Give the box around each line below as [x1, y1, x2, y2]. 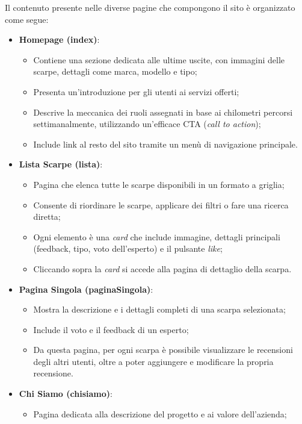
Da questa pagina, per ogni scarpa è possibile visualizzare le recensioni [33, 343, 293, 356]
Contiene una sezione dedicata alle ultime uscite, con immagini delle [33, 53, 285, 66]
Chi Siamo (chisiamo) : [19, 387, 112, 400]
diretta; [33, 210, 61, 223]
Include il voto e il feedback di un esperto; [33, 323, 189, 335]
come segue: [5, 13, 49, 25]
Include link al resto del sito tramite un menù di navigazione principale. [33, 137, 298, 150]
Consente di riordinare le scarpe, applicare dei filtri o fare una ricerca [33, 198, 289, 211]
